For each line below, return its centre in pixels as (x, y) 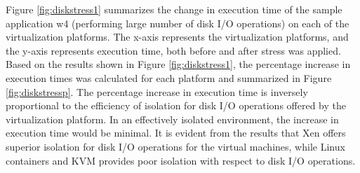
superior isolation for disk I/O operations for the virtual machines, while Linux (175, 146)
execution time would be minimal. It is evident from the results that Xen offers (176, 133)
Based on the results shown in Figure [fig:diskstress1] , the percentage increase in (178, 64)
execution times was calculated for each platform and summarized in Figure (169, 77)
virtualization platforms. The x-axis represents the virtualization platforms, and (177, 37)
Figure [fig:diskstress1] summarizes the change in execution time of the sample (174, 9)
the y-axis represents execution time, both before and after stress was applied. (173, 50)
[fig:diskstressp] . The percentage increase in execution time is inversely (157, 91)
